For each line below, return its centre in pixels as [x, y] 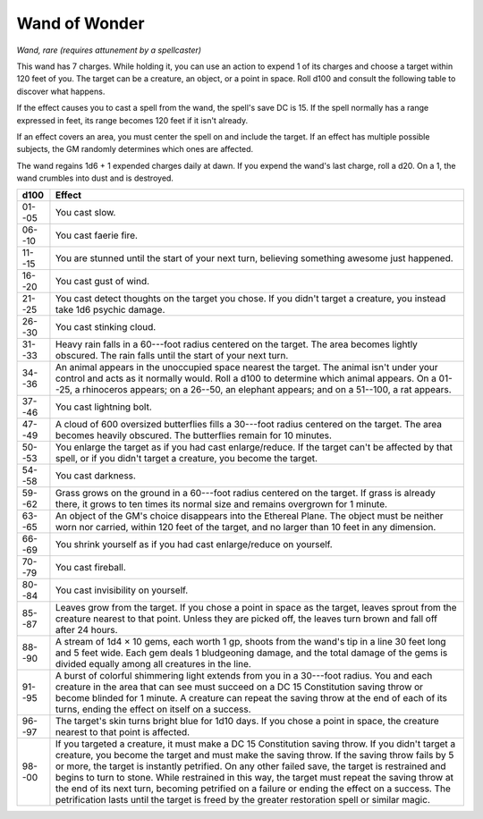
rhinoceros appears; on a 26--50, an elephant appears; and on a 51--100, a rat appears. [267, 390]
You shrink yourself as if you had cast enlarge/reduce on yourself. [194, 545]
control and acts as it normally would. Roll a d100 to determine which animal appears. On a [246, 378]
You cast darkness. [95, 476]
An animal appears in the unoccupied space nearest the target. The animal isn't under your [246, 367]
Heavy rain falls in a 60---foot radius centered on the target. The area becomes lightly [236, 344]
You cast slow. [85, 213]
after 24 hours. [86, 630]
